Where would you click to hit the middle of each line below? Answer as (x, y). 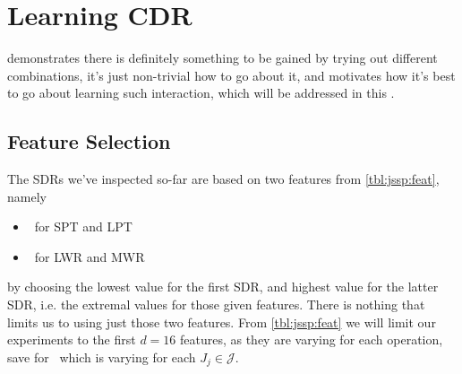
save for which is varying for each (102, 357)
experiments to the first (72, 339)
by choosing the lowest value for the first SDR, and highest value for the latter (223, 287)
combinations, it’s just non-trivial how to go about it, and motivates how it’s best (231, 75)
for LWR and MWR (90, 256)
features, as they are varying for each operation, (311, 339)
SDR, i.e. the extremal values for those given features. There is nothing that (216, 304)
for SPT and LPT (83, 226)
